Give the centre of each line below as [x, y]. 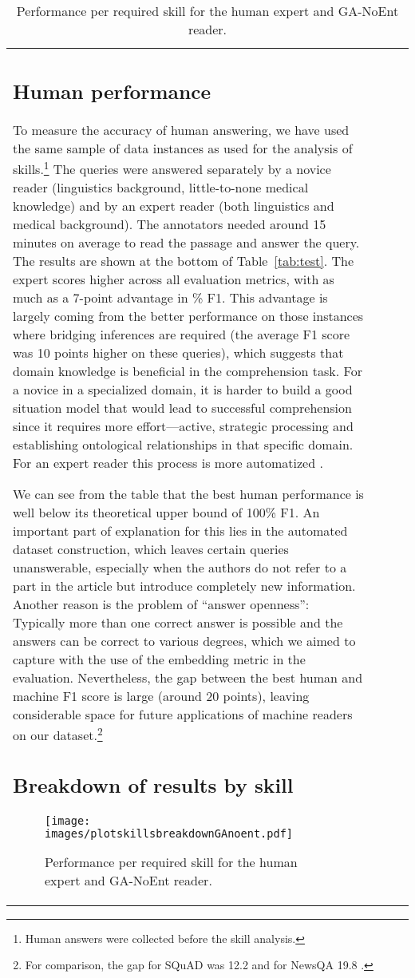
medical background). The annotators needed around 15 [170, 224]
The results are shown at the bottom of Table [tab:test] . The [184, 260]
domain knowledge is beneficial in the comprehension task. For [188, 370]
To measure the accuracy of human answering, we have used [181, 129]
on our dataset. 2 [58, 734]
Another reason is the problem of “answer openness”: [161, 604]
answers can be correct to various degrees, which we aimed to [184, 640]
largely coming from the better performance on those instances [188, 315]
